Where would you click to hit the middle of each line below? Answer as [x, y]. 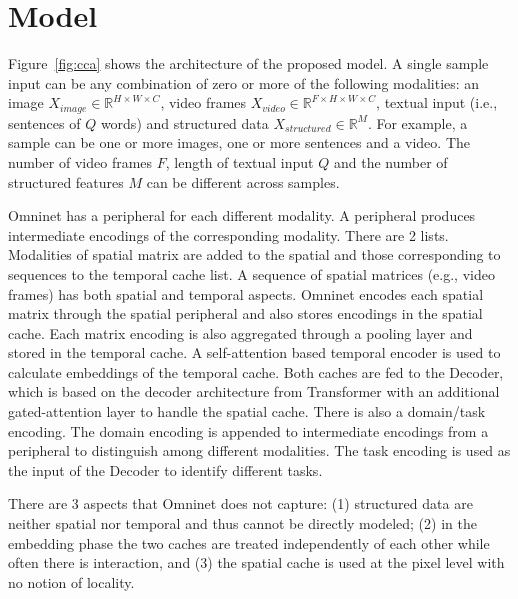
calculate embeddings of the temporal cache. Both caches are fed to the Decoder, [256, 371]
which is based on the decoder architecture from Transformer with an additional [254, 391]
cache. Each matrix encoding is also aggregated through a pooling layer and [240, 332]
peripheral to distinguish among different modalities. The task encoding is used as [259, 450]
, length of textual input [239, 161]
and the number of [390, 161]
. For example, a [417, 122]
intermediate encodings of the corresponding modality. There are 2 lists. [228, 234]
